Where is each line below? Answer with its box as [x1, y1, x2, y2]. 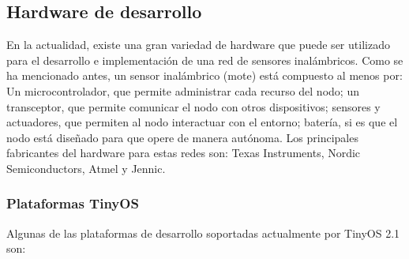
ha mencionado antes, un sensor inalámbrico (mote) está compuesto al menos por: [6, 67, 403, 84]
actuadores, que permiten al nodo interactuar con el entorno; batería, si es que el [6, 114, 398, 130]
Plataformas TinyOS [6, 193, 139, 213]
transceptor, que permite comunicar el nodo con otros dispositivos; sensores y [6, 98, 381, 114]
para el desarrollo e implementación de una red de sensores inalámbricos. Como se [6, 51, 403, 68]
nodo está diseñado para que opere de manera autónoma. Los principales [6, 129, 358, 145]
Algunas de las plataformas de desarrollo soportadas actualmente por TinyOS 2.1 [6, 224, 400, 241]
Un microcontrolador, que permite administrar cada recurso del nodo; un [6, 82, 359, 99]
